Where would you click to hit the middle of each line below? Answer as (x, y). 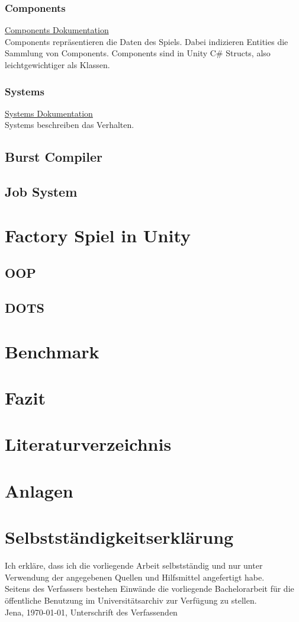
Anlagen (39, 490)
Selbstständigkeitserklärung (119, 537)
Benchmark (52, 351)
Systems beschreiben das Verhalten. (70, 125)
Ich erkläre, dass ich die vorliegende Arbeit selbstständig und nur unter (134, 565)
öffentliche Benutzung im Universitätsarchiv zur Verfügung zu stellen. (131, 600)
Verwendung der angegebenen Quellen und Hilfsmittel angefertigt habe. (135, 577)
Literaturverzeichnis (88, 444)
